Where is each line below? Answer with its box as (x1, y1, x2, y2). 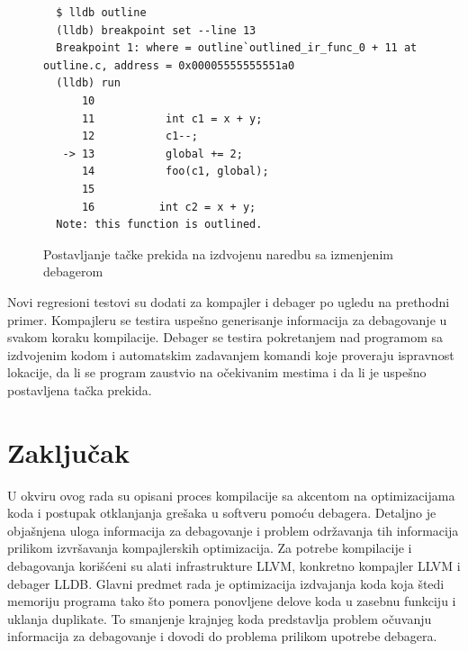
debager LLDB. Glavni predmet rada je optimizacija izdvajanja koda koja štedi (7, 574, 445, 592)
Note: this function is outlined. (56, 218, 263, 231)
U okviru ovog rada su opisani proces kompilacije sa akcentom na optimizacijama (7, 485, 455, 504)
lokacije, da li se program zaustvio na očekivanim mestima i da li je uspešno (7, 363, 427, 382)
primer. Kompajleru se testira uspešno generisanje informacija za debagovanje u (7, 310, 447, 329)
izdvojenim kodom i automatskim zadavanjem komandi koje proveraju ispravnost (7, 345, 454, 364)
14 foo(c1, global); (81, 165, 269, 178)
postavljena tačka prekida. (7, 380, 152, 399)
